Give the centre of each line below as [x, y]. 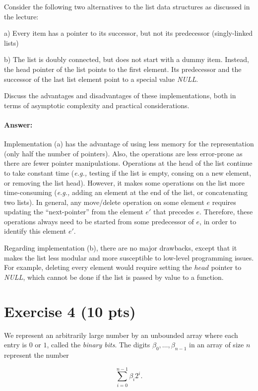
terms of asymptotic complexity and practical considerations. [97, 105]
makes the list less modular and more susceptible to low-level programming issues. [129, 257]
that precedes [174, 212]
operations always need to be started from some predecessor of [99, 221]
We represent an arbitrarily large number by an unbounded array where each [121, 335]
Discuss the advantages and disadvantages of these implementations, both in [120, 96]
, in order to [218, 221]
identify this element [35, 231]
